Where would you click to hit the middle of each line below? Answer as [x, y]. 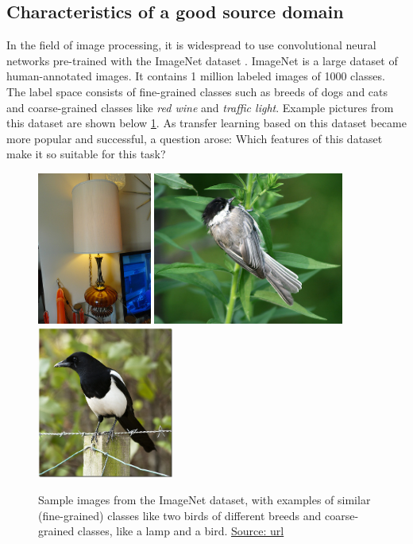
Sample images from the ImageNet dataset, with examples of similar [205, 500]
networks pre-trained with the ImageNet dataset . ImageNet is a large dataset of [202, 60]
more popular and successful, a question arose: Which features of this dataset [195, 138]
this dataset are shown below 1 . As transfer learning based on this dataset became [206, 123]
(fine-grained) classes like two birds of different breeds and [180, 515]
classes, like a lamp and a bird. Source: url [181, 531]
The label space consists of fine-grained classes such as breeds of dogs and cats [197, 91]
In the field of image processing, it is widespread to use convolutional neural [191, 45]
